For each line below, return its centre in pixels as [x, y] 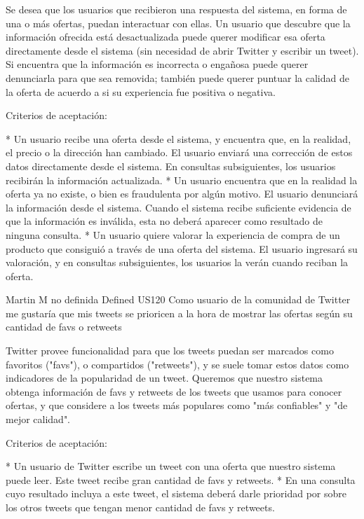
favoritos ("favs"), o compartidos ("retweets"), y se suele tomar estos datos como [177, 364]
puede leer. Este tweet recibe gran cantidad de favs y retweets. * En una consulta [181, 479]
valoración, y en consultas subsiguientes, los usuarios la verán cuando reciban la [177, 262]
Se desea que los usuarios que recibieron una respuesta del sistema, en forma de [176, 9]
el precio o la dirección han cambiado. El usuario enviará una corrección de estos [179, 152]
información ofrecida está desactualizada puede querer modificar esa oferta [166, 37]
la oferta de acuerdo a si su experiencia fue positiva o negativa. [141, 91]
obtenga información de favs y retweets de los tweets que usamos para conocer [174, 391]
